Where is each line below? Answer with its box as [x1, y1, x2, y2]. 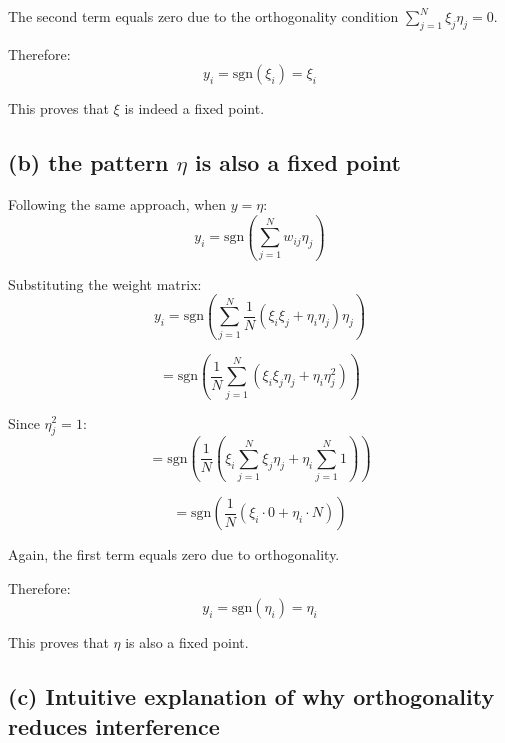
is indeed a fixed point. [124, 98, 265, 119]
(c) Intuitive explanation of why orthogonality [8, 681, 495, 712]
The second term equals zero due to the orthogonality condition [8, 6, 399, 26]
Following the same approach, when [8, 194, 227, 215]
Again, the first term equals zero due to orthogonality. [8, 544, 340, 565]
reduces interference [8, 710, 220, 741]
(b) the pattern [8, 147, 169, 178]
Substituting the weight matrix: [8, 273, 202, 294]
